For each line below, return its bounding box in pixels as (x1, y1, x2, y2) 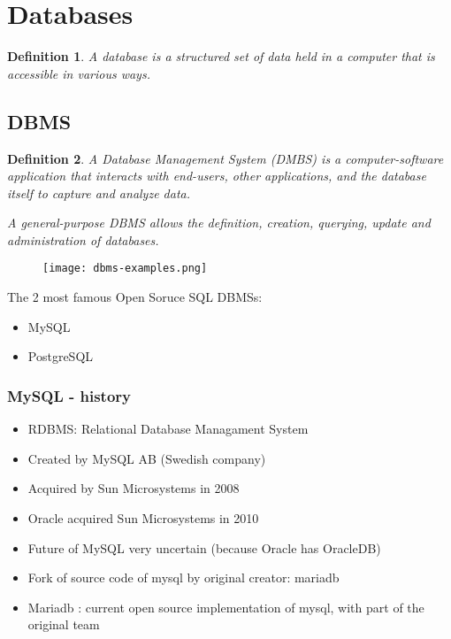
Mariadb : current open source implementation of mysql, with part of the (27, 597, 424, 616)
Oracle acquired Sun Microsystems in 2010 (27, 508, 259, 527)
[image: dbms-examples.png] (42, 262, 208, 275)
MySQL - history (7, 384, 132, 406)
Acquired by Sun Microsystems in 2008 (27, 479, 240, 497)
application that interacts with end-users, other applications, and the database (7, 166, 426, 185)
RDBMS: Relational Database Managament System (27, 420, 309, 438)
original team (27, 615, 100, 634)
